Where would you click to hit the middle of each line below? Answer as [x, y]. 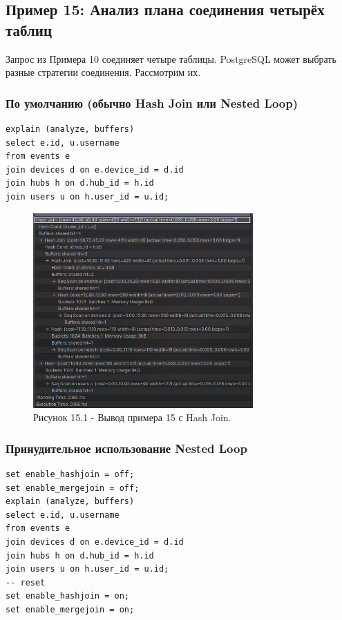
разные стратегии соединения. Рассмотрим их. [103, 72]
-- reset [26, 582]
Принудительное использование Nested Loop [126, 448]
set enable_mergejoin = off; [73, 488]
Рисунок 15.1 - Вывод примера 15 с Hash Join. [132, 417]
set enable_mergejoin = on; [70, 609]
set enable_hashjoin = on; [67, 596]
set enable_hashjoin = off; [70, 474]
